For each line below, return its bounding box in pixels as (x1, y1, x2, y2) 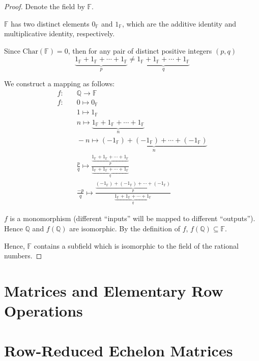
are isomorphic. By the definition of (69, 223, 180, 233)
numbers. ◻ (4, 250, 42, 261)
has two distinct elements (11, 18, 90, 29)
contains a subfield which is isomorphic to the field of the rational (34, 240, 239, 251)
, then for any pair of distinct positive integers (68, 45, 212, 56)
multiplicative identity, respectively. (4, 28, 115, 39)
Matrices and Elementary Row (4, 280, 223, 301)
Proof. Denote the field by (4, 1, 85, 11)
